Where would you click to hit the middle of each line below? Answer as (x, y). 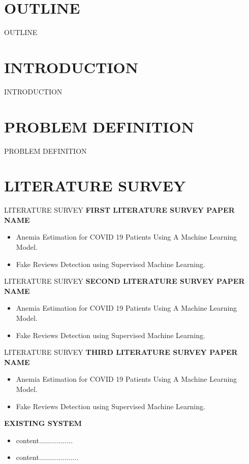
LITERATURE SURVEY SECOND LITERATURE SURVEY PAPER (124, 281)
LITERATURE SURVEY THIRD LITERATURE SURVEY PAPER (121, 352)
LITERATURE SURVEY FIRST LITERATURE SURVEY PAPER (119, 210)
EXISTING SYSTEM (43, 423)
